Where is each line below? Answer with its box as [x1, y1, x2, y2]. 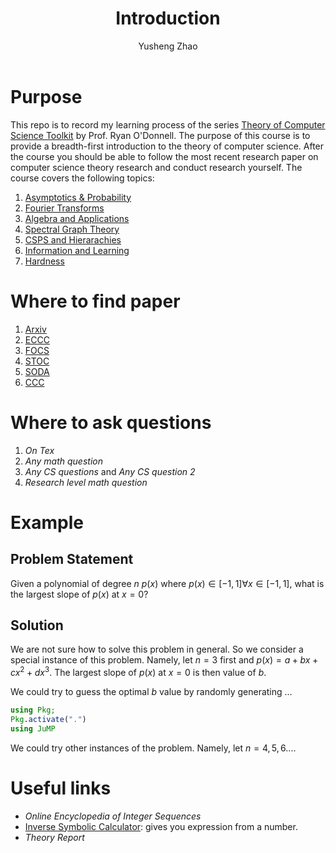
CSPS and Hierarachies [24, 233, 122, 246]
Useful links [10, 777, 112, 799]
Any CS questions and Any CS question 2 [24, 465, 196, 477]
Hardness [24, 255, 65, 267]
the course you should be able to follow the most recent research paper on [10, 150, 319, 162]
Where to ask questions [10, 411, 212, 434]
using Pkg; [10, 705, 56, 716]
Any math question [24, 455, 103, 467]
